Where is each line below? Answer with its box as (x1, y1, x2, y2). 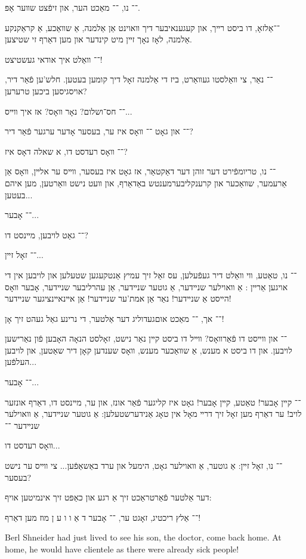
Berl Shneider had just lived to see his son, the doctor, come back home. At (5, 531, 282, 543)
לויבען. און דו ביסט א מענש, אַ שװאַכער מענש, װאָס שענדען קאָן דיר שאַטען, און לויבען (5, 343, 292, 356)
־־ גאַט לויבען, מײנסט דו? (5, 228, 88, 241)
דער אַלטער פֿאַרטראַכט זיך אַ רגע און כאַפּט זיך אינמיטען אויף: (5, 491, 212, 503)
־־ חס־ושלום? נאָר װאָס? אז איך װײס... (5, 105, 132, 117)
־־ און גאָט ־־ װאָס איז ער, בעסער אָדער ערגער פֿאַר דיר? (5, 125, 193, 137)
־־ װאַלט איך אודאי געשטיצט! (5, 53, 103, 65)
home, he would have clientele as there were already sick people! (5, 543, 239, 555)
